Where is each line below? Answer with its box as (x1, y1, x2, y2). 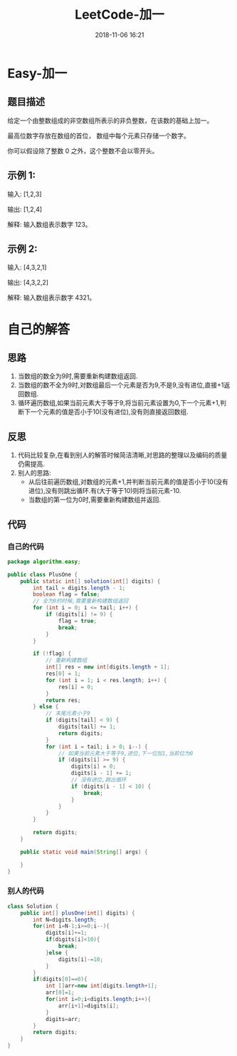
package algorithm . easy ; (7, 558, 81, 565)
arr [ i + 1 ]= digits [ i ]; (58, 1002, 120, 1010)
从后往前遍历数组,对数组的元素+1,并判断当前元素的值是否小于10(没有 (28, 477, 229, 486)
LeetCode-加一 (74, 6, 165, 23)
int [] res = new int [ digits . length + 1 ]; (45, 664, 171, 671)
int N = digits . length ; (33, 916, 98, 923)
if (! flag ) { (33, 650, 72, 657)
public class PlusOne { (7, 571, 78, 578)
